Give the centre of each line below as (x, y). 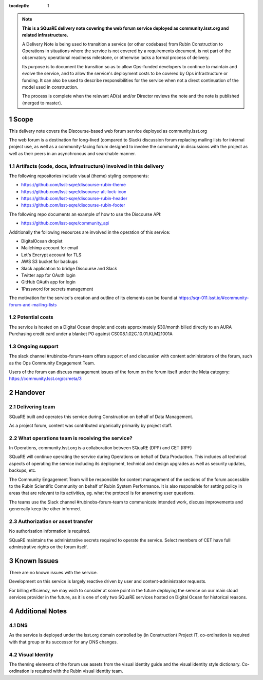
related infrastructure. (45, 35)
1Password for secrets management (57, 289)
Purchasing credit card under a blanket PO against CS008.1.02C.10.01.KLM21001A (91, 334)
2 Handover (27, 393)
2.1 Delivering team (32, 407)
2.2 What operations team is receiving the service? (71, 438)
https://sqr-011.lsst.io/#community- (214, 298)
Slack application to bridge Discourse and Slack (69, 268)
